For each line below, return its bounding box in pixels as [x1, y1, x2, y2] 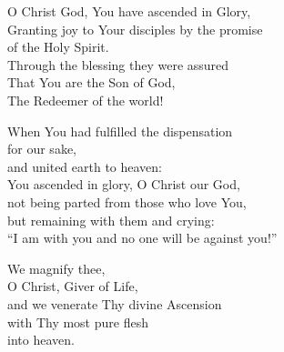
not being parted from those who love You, [7, 192, 247, 211]
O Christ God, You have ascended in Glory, [7, 2, 251, 20]
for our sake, [7, 139, 76, 158]
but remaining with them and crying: [7, 210, 215, 229]
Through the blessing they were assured [7, 55, 229, 74]
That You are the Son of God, [7, 73, 176, 92]
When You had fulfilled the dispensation [7, 121, 233, 140]
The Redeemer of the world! [7, 90, 164, 109]
